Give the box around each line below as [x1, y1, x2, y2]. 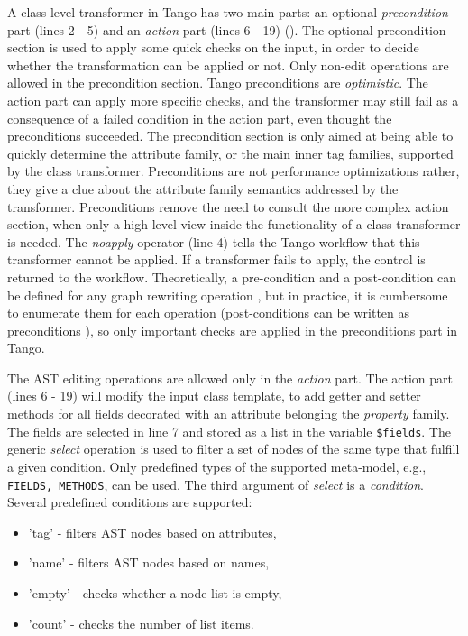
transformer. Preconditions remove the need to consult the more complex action [7, 197, 449, 216]
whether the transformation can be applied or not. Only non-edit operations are [7, 55, 449, 74]
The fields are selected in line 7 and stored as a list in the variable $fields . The [7, 421, 451, 440]
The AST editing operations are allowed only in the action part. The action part [7, 368, 453, 387]
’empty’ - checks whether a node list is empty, [28, 583, 282, 602]
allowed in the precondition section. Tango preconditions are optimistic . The [7, 73, 428, 92]
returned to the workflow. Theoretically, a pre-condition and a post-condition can [7, 267, 457, 286]
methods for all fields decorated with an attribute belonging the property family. [7, 404, 450, 423]
